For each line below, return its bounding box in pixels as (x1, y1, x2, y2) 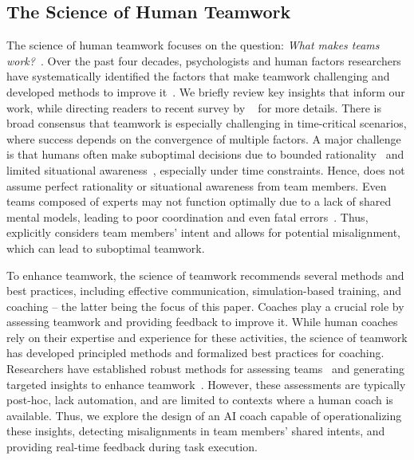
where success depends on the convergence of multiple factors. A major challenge (6, 130, 401, 147)
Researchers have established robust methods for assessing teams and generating (6, 360, 404, 377)
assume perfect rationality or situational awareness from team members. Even (6, 177, 387, 194)
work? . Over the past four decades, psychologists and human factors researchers (6, 52, 401, 69)
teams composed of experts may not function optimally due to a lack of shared (6, 193, 392, 210)
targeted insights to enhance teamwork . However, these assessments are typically (6, 375, 406, 392)
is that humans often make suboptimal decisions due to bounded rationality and (6, 146, 404, 163)
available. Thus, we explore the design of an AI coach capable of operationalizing (6, 407, 402, 423)
